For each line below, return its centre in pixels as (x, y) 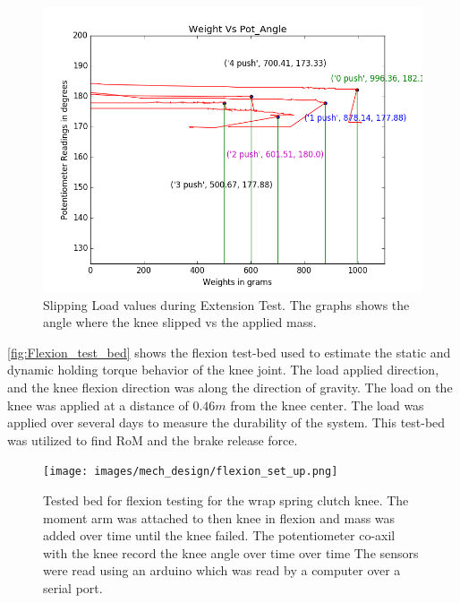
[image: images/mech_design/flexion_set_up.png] (191, 472)
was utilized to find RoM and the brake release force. (153, 439)
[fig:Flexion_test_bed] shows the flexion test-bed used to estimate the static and (229, 352)
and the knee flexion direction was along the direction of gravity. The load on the (230, 387)
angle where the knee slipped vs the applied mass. (180, 322)
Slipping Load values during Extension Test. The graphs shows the (226, 304)
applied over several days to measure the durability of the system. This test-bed (226, 422)
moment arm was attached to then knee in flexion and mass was (219, 517)
